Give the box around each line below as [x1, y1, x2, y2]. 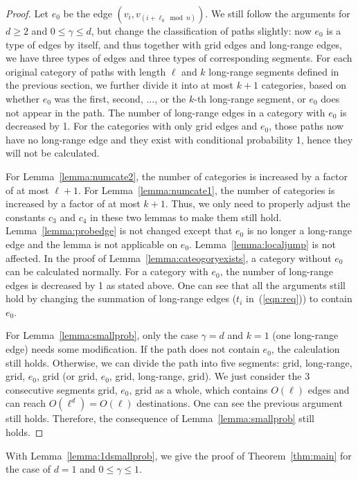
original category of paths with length [6, 64, 166, 78]
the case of [6, 462, 51, 476]
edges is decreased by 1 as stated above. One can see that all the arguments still [6, 277, 346, 292]
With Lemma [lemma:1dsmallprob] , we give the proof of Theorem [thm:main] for [6, 448, 352, 462]
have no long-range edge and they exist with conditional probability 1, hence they [6, 132, 353, 146]
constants [6, 209, 46, 224]
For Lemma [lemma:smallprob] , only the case [6, 328, 198, 342]
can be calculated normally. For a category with [6, 264, 208, 279]
